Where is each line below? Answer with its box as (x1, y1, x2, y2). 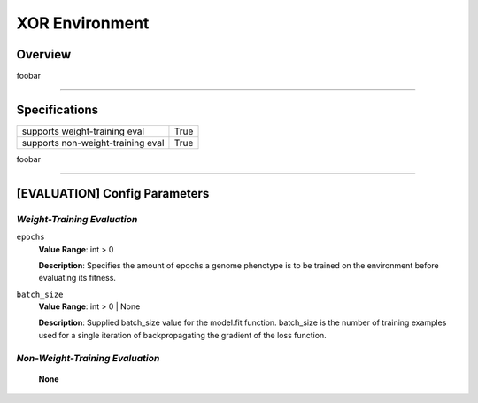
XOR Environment (16, 13, 150, 33)
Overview (16, 47, 72, 62)
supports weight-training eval (21, 125, 145, 137)
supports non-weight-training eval (21, 136, 165, 149)
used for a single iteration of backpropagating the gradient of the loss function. (38, 329, 327, 340)
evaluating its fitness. (38, 273, 117, 283)
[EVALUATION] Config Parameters (16, 186, 210, 201)
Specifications (16, 102, 99, 117)
